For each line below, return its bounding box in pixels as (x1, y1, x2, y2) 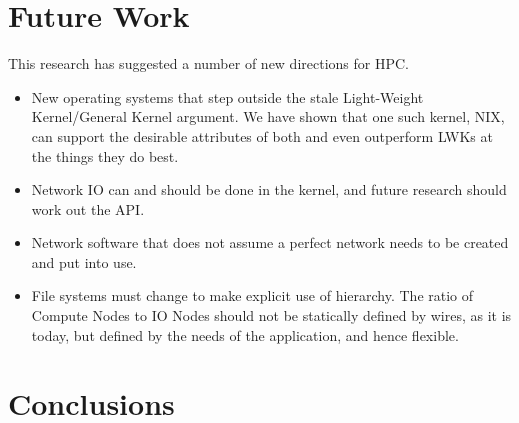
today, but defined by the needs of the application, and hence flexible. (31, 324, 459, 345)
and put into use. (31, 251, 137, 272)
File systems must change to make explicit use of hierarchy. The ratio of (31, 285, 474, 306)
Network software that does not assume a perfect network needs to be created (31, 232, 509, 253)
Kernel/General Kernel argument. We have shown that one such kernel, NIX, (31, 106, 505, 127)
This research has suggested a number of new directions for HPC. (8, 53, 409, 74)
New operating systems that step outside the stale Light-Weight (31, 86, 424, 107)
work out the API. (31, 198, 145, 219)
